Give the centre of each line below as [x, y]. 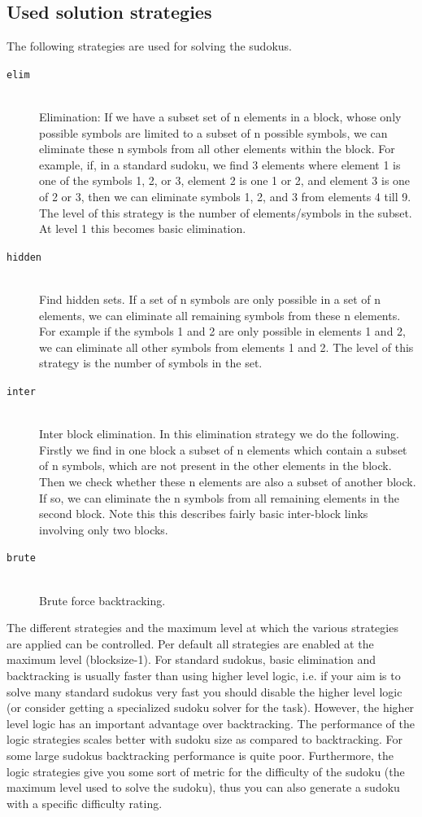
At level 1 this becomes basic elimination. [143, 228]
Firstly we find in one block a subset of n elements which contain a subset [223, 449]
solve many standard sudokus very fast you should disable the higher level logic [204, 691]
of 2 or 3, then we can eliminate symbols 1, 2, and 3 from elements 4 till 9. [225, 197]
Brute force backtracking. [102, 600]
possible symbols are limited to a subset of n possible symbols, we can [213, 132]
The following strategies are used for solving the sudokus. [149, 46]
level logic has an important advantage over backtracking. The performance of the [211, 723]
